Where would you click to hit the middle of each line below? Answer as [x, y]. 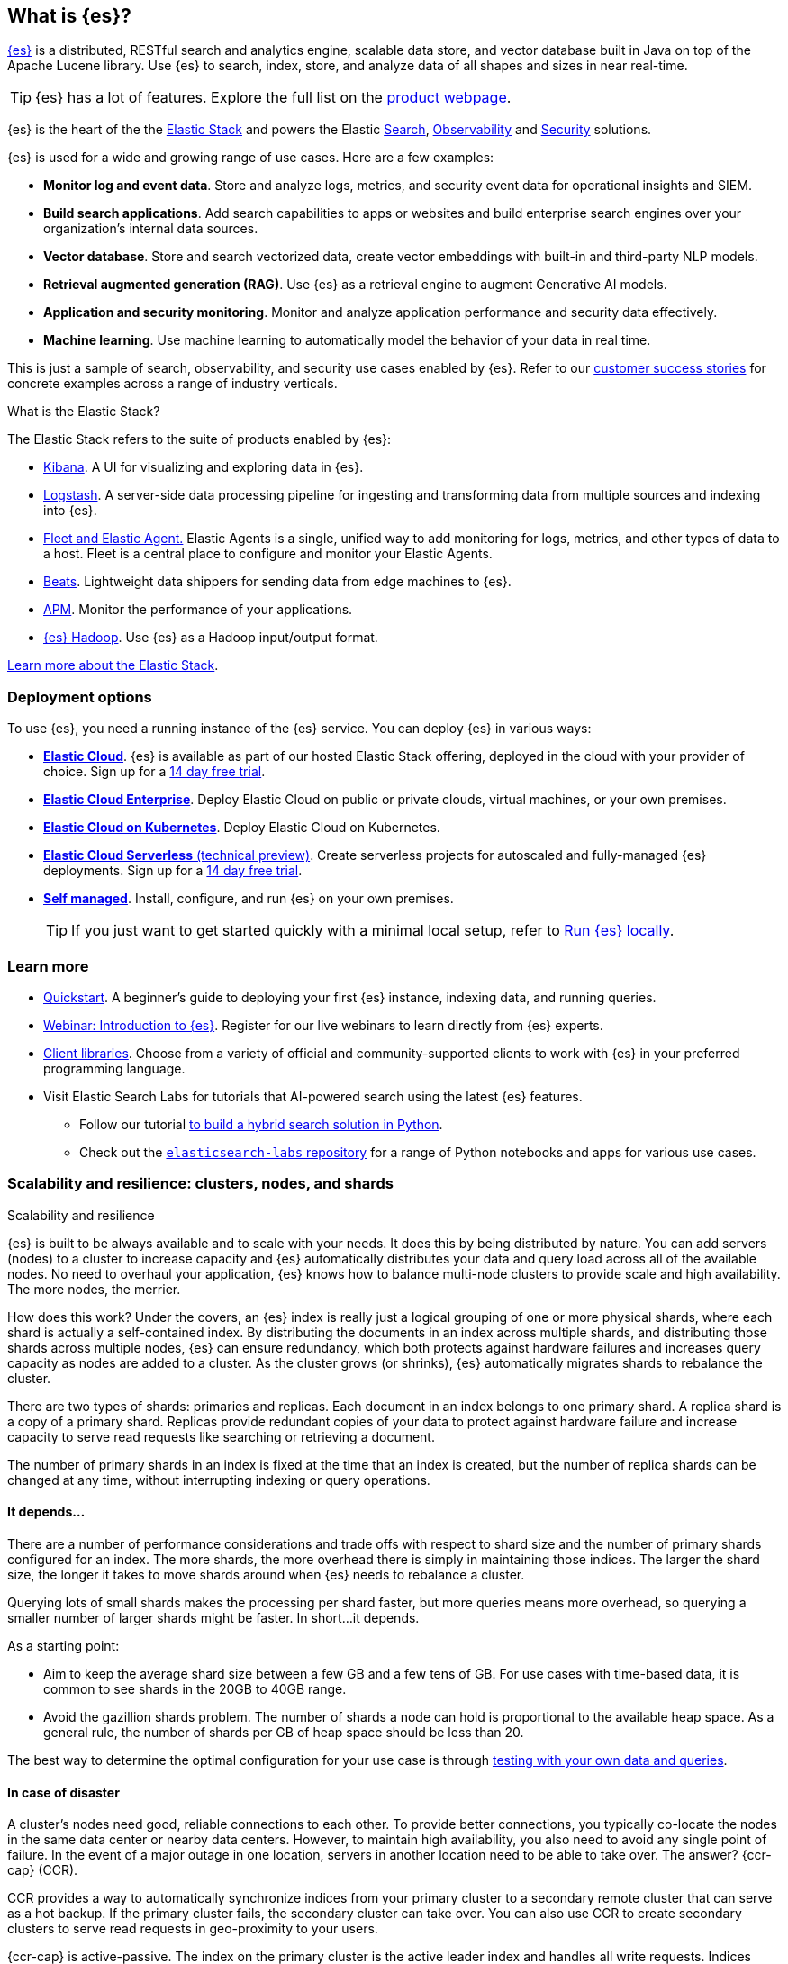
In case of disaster [63, 1792]
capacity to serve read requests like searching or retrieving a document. [221, 1436]
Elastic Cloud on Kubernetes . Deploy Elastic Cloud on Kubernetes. [242, 828]
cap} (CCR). [43, 1870]
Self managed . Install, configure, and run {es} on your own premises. [249, 899]
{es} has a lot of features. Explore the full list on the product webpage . [273, 98]
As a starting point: [63, 1645]
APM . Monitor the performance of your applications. [198, 610]
